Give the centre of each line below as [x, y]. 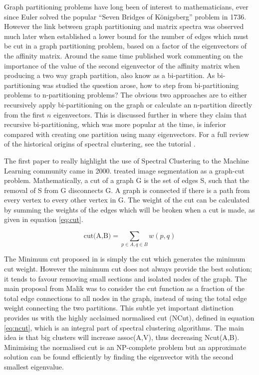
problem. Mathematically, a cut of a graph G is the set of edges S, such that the [127, 180]
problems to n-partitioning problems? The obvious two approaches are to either [126, 95]
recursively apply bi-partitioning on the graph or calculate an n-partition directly [128, 104]
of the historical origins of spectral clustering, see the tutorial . [100, 144]
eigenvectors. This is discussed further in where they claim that [150, 114]
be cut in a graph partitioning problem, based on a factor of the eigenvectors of [126, 46]
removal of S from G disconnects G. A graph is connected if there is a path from [127, 190]
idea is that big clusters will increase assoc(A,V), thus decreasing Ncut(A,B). [122, 337]
